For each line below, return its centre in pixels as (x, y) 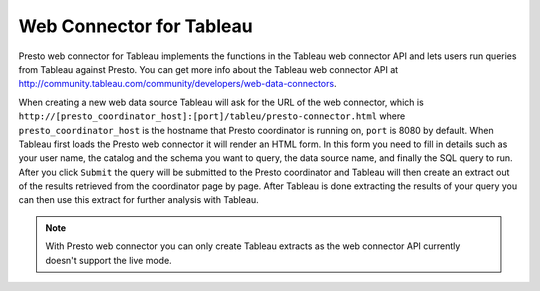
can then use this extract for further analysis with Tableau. (138, 200)
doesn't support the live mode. (108, 260)
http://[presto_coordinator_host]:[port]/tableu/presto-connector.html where (212, 116)
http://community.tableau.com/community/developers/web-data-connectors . (177, 84)
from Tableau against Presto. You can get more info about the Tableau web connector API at (208, 69)
